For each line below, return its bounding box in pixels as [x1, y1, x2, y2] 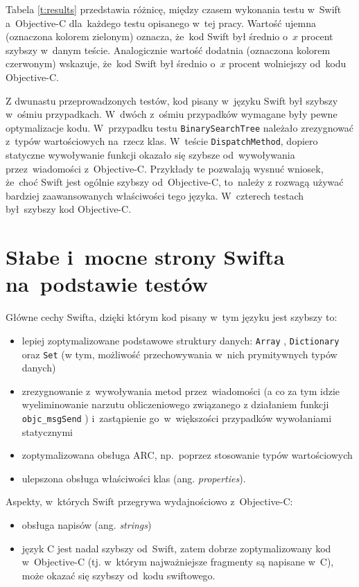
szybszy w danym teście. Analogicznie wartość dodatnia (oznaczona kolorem [6, 42, 331, 57]
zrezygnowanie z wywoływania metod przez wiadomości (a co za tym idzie [21, 383, 340, 398]
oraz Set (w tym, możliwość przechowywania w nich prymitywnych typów [21, 347, 338, 361]
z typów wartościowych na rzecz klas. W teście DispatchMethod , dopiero [6, 134, 318, 148]
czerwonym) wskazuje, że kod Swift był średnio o [6, 56, 216, 71]
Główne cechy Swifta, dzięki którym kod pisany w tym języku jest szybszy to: [6, 310, 338, 324]
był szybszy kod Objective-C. [6, 202, 132, 216]
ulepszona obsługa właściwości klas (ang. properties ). [21, 471, 246, 485]
